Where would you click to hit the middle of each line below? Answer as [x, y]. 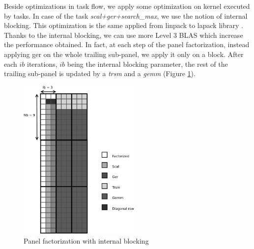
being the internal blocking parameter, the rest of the [147, 64]
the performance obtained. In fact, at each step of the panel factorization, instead [127, 44]
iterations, [42, 64]
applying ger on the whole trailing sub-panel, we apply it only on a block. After [124, 54]
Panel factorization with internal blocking [86, 240]
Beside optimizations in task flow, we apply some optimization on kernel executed [127, 6]
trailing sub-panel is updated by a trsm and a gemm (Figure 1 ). [100, 73]
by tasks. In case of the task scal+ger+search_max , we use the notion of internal [126, 15]
